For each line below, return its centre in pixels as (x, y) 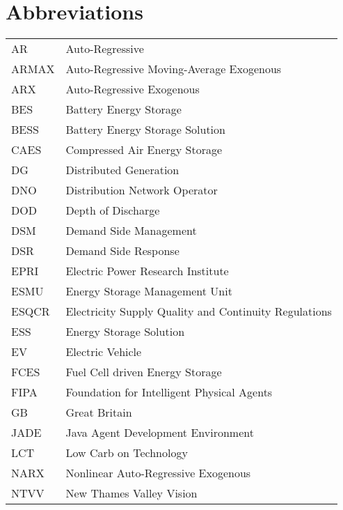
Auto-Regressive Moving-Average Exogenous (174, 69)
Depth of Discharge (113, 210)
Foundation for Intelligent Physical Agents (169, 392)
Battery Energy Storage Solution (145, 130)
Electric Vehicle (104, 352)
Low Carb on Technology (127, 453)
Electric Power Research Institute (147, 271)
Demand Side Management (131, 231)
